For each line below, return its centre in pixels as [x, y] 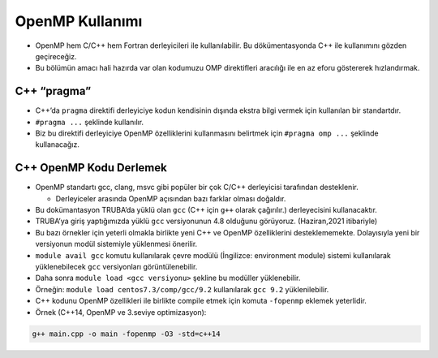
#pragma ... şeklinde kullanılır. [90, 122]
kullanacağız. [58, 144]
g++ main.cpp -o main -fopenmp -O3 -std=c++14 [126, 334]
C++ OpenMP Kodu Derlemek [91, 168]
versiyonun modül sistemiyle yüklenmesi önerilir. [116, 244]
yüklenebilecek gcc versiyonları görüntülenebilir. [116, 267]
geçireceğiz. [56, 56]
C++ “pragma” [53, 91]
